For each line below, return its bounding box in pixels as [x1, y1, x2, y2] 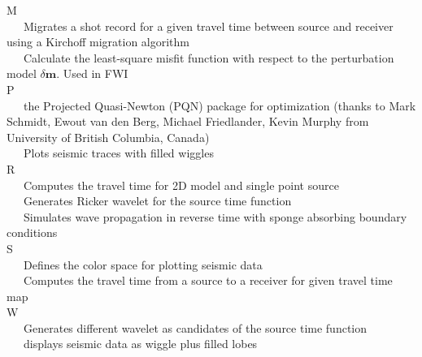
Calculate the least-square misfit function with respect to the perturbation [23, 49, 394, 66]
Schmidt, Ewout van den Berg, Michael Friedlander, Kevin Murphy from [7, 113, 369, 130]
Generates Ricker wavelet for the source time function [23, 192, 292, 209]
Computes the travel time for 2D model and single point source [23, 176, 339, 193]
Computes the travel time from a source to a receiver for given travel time [23, 272, 393, 289]
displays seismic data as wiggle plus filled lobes [23, 335, 258, 352]
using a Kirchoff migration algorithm [7, 33, 189, 50]
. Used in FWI [56, 65, 128, 82]
